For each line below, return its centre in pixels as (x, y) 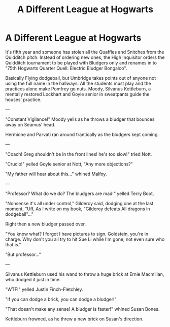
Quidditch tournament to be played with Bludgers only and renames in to (81, 62)
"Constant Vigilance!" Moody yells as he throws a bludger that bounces (80, 119)
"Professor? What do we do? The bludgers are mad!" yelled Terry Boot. (80, 193)
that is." (13, 244)
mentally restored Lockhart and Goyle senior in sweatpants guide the (77, 94)
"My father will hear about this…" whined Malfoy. (56, 174)
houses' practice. (23, 100)
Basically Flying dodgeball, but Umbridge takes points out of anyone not (81, 78)
